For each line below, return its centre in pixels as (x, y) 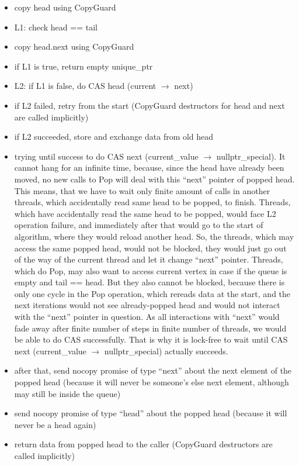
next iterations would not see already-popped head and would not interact (147, 305)
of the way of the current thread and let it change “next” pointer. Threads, (149, 259)
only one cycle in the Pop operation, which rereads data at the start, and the (152, 293)
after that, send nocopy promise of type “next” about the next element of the (153, 370)
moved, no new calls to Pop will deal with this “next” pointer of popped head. (154, 179)
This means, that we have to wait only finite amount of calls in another (142, 190)
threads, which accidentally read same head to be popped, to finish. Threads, (152, 202)
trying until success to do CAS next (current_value (106, 156)
